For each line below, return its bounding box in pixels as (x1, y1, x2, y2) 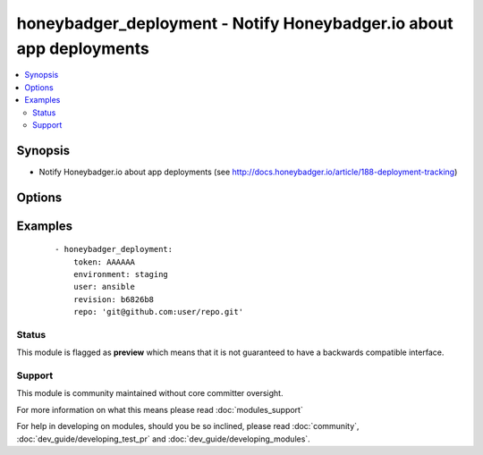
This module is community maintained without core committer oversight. (16, 388, 284, 399)
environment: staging (72, 269, 169, 280)
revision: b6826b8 (72, 294, 155, 304)
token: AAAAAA (72, 257, 136, 267)
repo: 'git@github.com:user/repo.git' (72, 307, 244, 317)
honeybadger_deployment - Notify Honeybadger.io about (16, 13, 453, 33)
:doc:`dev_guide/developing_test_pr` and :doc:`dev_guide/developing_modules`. (16, 434, 310, 444)
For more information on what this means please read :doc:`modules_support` (16, 404, 303, 415)
